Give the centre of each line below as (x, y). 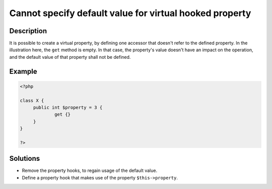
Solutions (25, 159)
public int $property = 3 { (68, 108)
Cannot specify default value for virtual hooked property (130, 13)
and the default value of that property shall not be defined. (70, 57)
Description (28, 31)
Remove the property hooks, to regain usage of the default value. (90, 170)
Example (23, 71)
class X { (32, 100)
